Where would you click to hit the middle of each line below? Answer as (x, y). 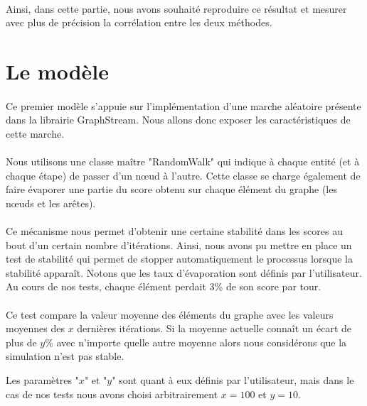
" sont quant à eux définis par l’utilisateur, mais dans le (233, 380)
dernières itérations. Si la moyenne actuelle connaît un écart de (214, 328)
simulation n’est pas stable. (65, 356)
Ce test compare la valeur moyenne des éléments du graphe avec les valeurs (170, 314)
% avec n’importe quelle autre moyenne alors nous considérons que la (196, 342)
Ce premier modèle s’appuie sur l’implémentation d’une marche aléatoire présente (183, 105)
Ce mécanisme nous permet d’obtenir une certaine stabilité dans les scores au (174, 231)
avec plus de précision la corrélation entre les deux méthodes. (139, 22)
